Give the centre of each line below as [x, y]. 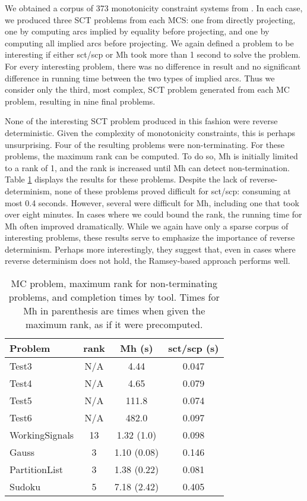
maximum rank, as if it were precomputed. [114, 324]
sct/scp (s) [194, 348]
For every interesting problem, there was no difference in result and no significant [153, 66]
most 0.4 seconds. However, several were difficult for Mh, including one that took [152, 202]
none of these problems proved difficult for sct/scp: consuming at [173, 190]
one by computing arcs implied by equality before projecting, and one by [137, 31]
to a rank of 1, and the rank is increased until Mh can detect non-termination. [147, 167]
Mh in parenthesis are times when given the [114, 311]
